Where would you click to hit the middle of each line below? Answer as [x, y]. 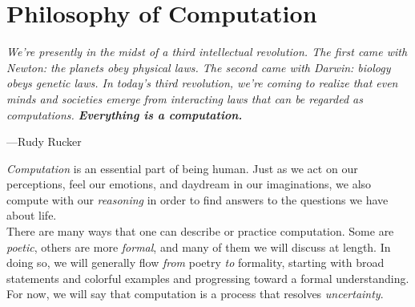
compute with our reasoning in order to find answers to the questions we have [197, 199]
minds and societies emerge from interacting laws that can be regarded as [185, 98]
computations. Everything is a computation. [125, 114]
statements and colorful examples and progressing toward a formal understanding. [208, 278]
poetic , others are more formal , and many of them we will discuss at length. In [199, 246]
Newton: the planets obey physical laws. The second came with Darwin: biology [199, 67]
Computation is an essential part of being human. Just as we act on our [182, 168]
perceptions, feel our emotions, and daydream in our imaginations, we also [189, 184]
